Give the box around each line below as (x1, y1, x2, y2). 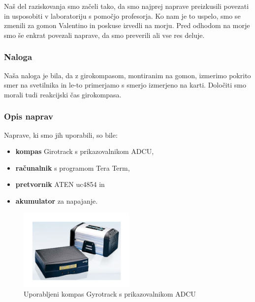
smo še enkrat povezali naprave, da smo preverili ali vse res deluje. (4, 30, 205, 40)
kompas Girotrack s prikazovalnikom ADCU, (15, 146, 154, 156)
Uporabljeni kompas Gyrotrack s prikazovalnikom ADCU (24, 289, 196, 299)
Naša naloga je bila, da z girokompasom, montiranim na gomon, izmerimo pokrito (4, 70, 251, 80)
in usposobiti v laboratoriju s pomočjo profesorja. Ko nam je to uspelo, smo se (4, 10, 241, 21)
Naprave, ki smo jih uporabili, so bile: (4, 129, 118, 140)
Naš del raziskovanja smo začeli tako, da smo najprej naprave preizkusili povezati (4, 1, 249, 11)
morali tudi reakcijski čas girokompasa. (4, 89, 122, 99)
